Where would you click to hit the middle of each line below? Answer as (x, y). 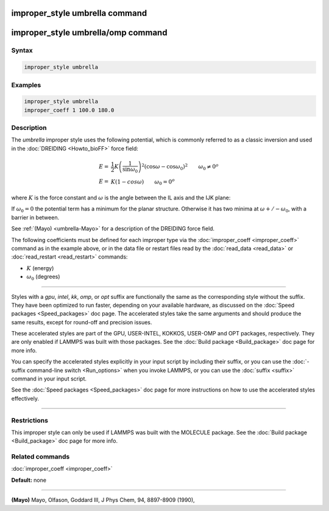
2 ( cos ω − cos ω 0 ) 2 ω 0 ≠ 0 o (180, 167)
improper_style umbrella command (79, 13)
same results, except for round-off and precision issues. (82, 322)
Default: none (29, 480)
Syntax (22, 51)
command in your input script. (49, 379)
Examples (26, 85)
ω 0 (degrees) (43, 277)
